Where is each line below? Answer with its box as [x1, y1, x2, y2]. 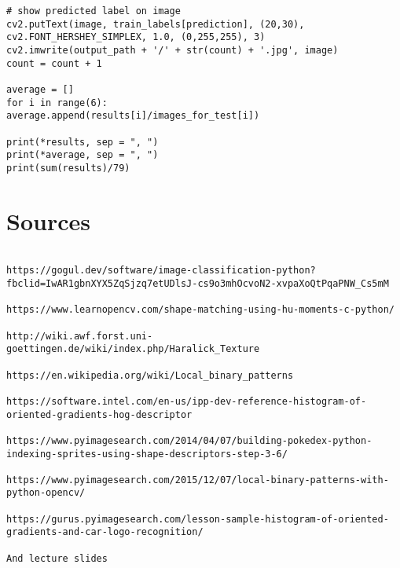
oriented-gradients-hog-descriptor [6, 409, 193, 420]
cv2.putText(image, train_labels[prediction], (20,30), [6, 18, 305, 30]
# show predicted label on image [6, 5, 181, 16]
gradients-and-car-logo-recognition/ [6, 526, 204, 538]
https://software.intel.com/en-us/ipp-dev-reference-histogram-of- [6, 395, 367, 407]
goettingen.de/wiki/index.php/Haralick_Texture [6, 343, 260, 355]
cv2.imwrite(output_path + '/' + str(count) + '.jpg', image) [6, 44, 339, 56]
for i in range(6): [6, 97, 108, 108]
